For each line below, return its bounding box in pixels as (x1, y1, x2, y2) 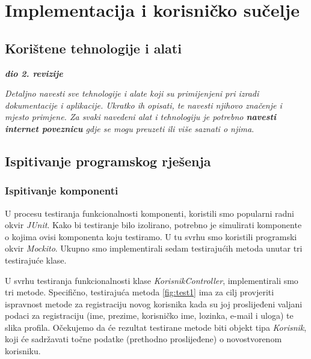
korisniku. (5, 345, 41, 357)
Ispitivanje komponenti (5, 183, 119, 198)
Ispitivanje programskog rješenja (5, 151, 211, 170)
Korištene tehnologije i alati (5, 38, 182, 57)
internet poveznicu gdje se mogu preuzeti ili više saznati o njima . (5, 122, 254, 134)
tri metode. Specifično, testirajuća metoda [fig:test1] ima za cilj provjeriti (5, 286, 274, 298)
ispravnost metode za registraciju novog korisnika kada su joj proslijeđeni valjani (5, 297, 303, 310)
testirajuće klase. (5, 253, 67, 266)
